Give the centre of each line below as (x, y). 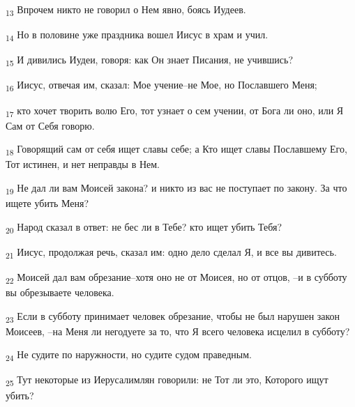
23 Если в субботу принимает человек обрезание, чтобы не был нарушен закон (173, 316)
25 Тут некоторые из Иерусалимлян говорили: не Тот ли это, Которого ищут (167, 381)
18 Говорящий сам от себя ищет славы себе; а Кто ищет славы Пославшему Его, (176, 150)
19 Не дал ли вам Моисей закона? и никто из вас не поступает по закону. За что (176, 188)
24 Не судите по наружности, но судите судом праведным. (129, 355)
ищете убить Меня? (47, 203)
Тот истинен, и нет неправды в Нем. (83, 164)
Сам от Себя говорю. (50, 125)
